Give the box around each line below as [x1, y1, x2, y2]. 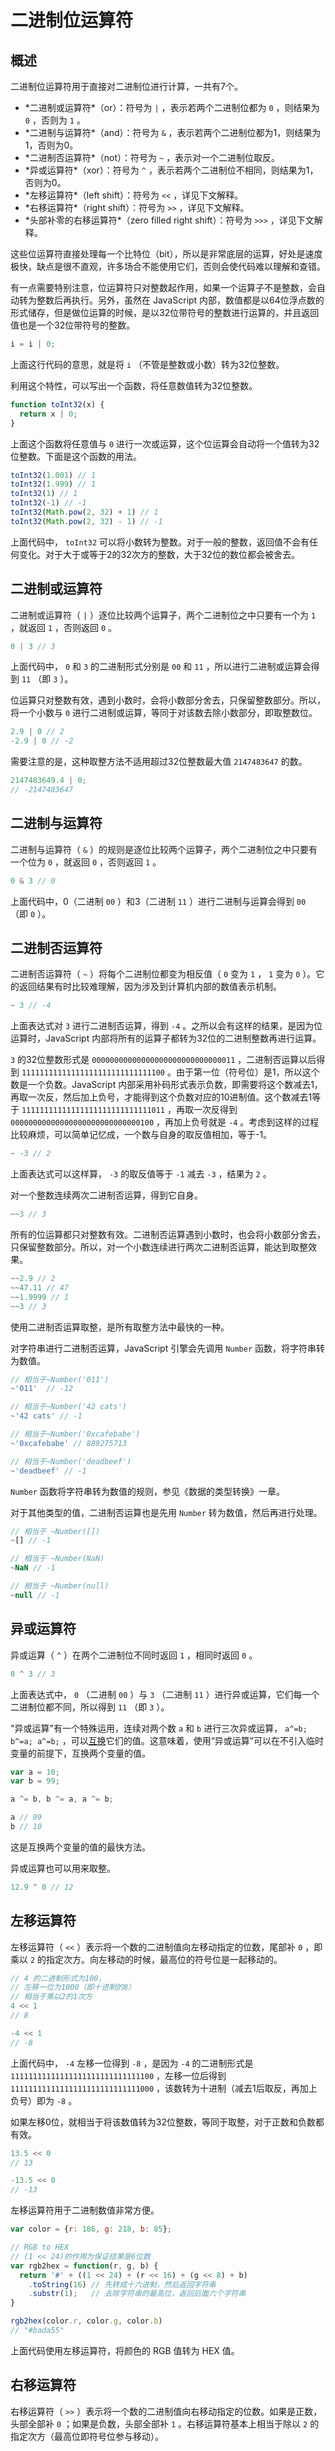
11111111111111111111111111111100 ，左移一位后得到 [10, 2069, 227, 2081]
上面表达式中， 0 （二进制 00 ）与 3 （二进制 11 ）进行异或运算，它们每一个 [10, 1688, 320, 1700]
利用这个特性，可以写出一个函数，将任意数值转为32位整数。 [10, 379, 258, 391]
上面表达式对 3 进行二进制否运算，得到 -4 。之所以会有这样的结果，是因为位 [10, 1020, 323, 1032]
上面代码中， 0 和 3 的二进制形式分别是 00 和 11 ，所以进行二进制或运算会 [10, 661, 312, 673]
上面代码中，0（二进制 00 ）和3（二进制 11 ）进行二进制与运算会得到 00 [10, 895, 307, 907]
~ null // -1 [10, 1590, 60, 1600]
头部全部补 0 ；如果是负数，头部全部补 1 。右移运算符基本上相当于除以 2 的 [10, 2417, 320, 2430]
